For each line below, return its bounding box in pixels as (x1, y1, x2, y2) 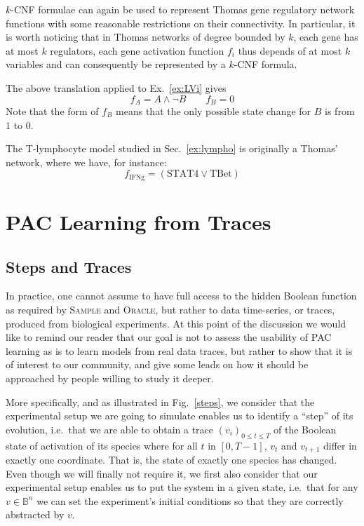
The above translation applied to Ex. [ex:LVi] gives (6, 80, 227, 95)
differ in (323, 438, 357, 452)
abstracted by (6, 507, 65, 522)
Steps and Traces (6, 255, 132, 277)
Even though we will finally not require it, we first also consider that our (6, 466, 318, 480)
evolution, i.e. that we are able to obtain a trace (6, 422, 214, 436)
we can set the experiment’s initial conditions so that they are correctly (36, 493, 344, 508)
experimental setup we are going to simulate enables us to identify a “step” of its (6, 408, 353, 423)
